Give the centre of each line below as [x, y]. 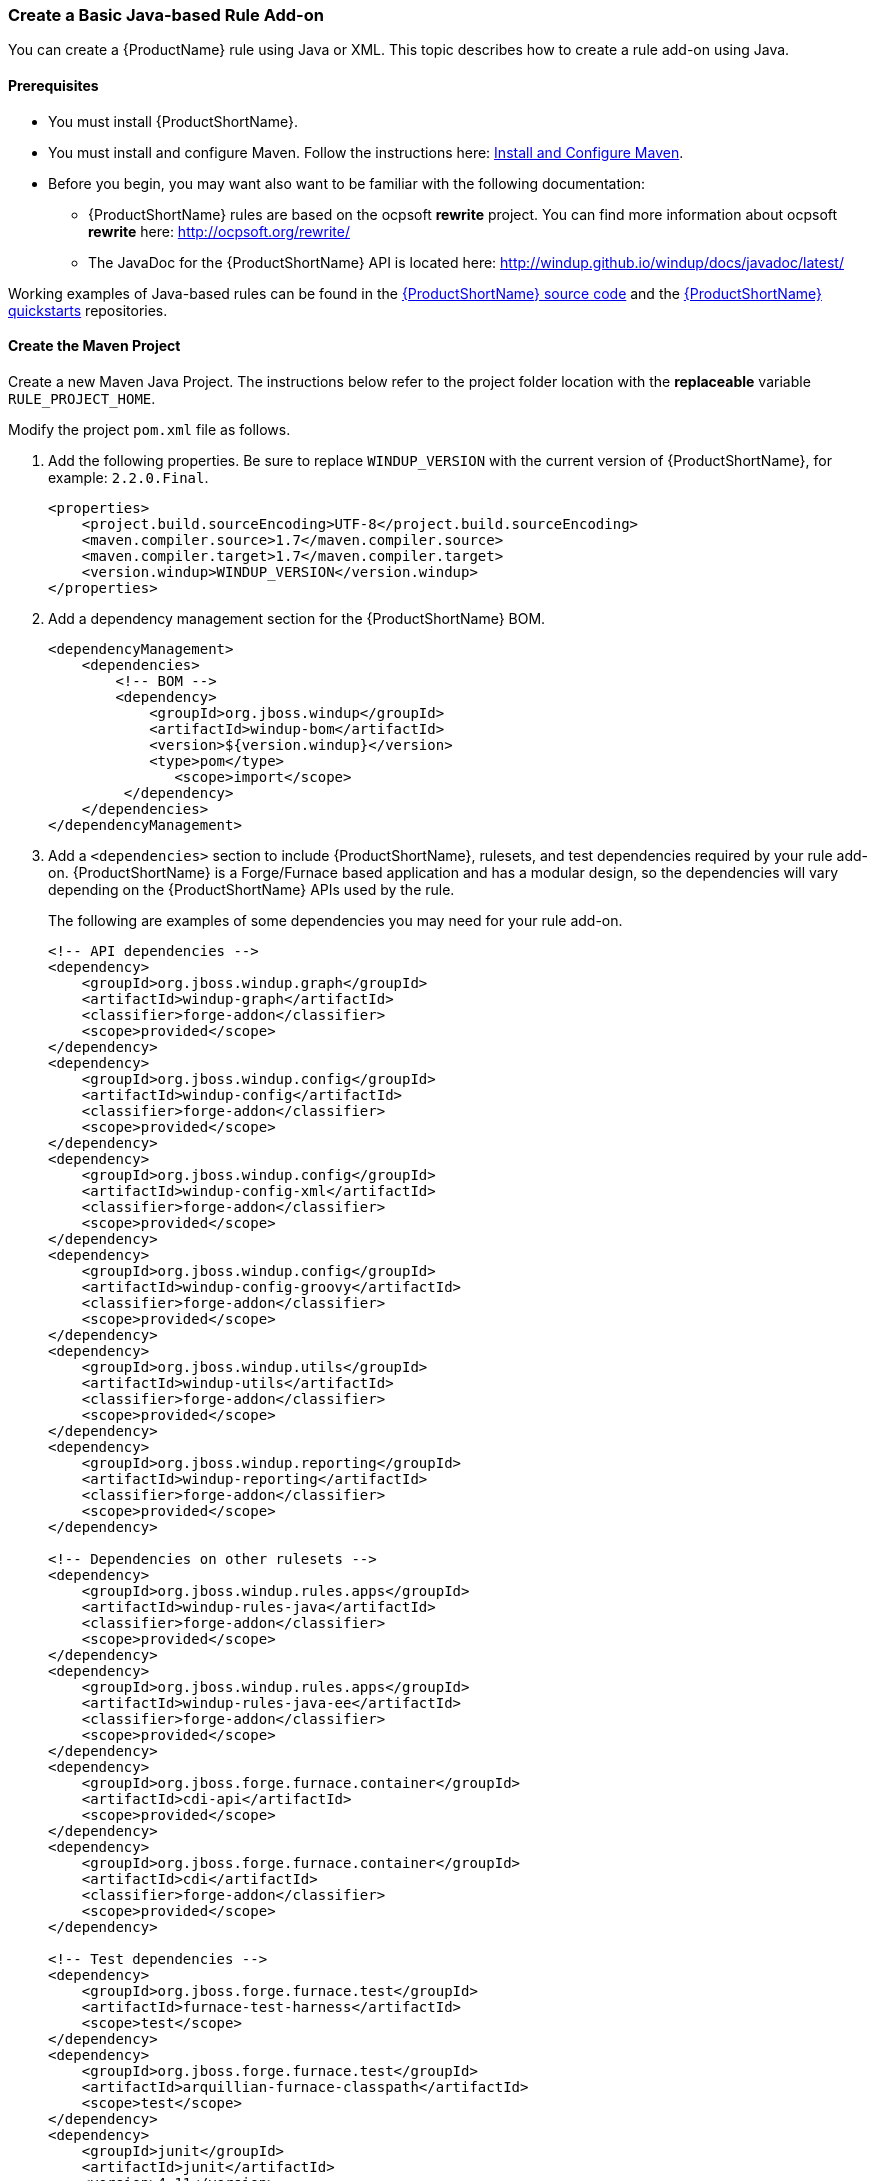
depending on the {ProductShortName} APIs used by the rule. [251, 889]
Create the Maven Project [94, 346]
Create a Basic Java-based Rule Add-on [166, 15]
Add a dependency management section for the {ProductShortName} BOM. [297, 618]
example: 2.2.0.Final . [128, 477]
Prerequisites [53, 85]
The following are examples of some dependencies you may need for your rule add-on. [335, 920]
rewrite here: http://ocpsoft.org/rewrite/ [219, 231]
